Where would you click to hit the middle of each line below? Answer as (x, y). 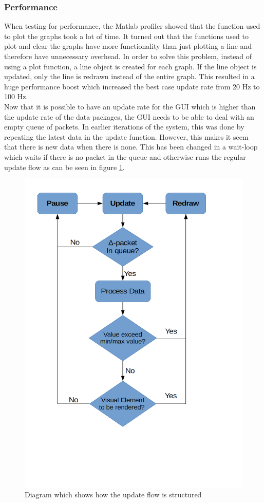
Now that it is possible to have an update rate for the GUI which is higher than (130, 106)
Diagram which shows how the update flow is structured (113, 495)
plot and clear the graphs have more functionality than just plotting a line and (128, 46)
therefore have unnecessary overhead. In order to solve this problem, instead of (128, 56)
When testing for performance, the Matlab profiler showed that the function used (132, 26)
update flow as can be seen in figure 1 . (64, 167)
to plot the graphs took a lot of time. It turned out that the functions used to (126, 36)
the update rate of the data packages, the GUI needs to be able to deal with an (129, 116)
